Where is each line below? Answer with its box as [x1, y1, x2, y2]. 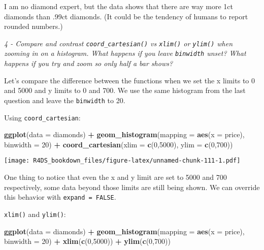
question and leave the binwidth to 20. [4, 95, 125, 105]
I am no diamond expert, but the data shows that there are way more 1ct [4, 1, 233, 11]
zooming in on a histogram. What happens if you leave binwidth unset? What [4, 48, 246, 58]
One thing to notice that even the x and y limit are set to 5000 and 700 [4, 172, 227, 182]
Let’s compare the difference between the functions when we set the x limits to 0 [4, 75, 255, 85]
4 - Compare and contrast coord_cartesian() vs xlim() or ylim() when [4, 38, 233, 48]
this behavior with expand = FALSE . [4, 192, 116, 202]
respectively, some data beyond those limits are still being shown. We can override [4, 181, 260, 192]
